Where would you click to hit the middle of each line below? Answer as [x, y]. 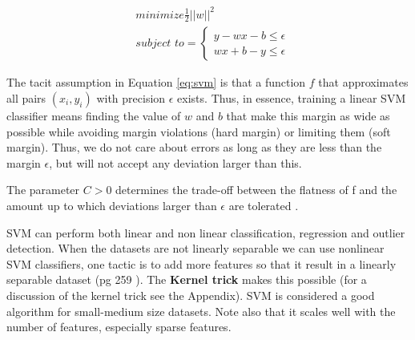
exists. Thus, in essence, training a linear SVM [292, 97]
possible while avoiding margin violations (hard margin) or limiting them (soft [199, 131]
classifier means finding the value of [94, 115]
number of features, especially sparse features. [119, 327]
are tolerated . [264, 205]
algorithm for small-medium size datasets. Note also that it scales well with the [201, 311]
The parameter [43, 190]
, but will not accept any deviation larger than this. [175, 162]
